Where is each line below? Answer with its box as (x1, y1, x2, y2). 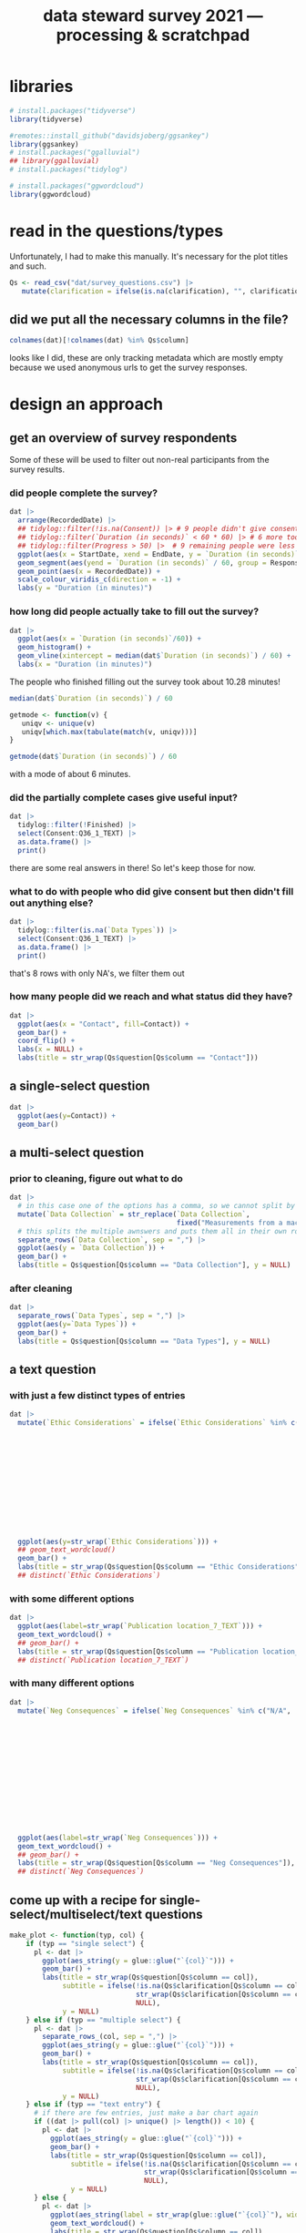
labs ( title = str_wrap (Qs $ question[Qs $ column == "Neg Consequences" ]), (17, 1859, 296, 1868)
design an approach (9, 394, 164, 415)
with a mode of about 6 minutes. (9, 769, 131, 780)
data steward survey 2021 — (43, 5, 263, 26)
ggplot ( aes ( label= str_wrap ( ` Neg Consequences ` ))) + (17, 1833, 219, 1842)
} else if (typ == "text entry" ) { (25, 2100, 161, 2109)
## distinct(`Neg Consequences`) (17, 1867, 145, 1877)
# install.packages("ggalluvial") (9, 148, 141, 158)
